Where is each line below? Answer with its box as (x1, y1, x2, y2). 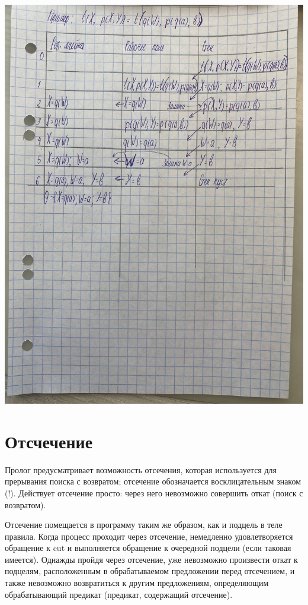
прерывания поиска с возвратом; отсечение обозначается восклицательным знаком (5, 475, 301, 487)
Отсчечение (5, 429, 93, 453)
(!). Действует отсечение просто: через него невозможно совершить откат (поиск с (5, 486, 303, 499)
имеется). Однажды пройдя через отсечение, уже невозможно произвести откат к (5, 553, 298, 565)
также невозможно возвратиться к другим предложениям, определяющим (5, 577, 269, 589)
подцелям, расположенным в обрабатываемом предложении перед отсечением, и (5, 565, 295, 577)
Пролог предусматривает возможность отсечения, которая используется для (5, 463, 277, 476)
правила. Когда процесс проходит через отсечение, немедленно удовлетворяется (5, 530, 293, 542)
